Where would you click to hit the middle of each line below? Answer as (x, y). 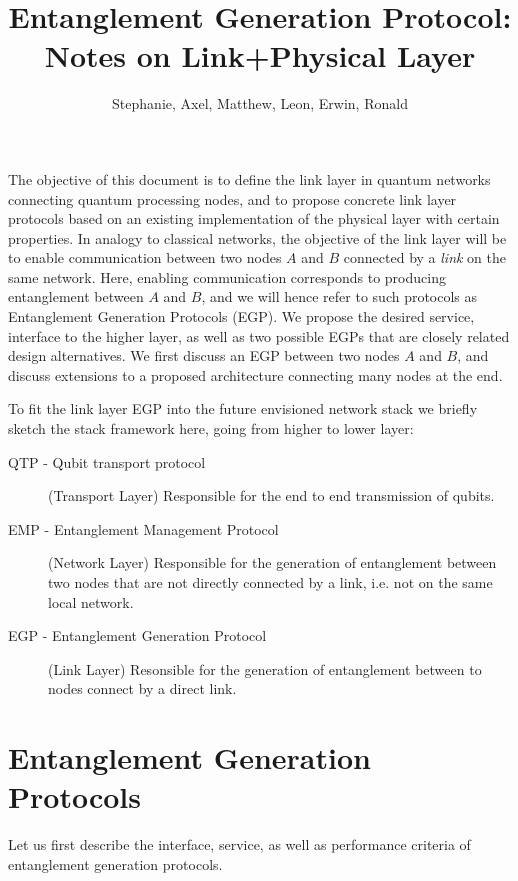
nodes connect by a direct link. (142, 688)
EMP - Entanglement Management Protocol (143, 528)
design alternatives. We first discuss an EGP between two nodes (204, 355)
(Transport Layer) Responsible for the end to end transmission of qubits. (271, 495)
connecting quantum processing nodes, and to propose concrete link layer (232, 198)
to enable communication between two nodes (145, 257)
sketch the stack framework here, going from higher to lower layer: (211, 428)
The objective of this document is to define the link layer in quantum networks (249, 178)
